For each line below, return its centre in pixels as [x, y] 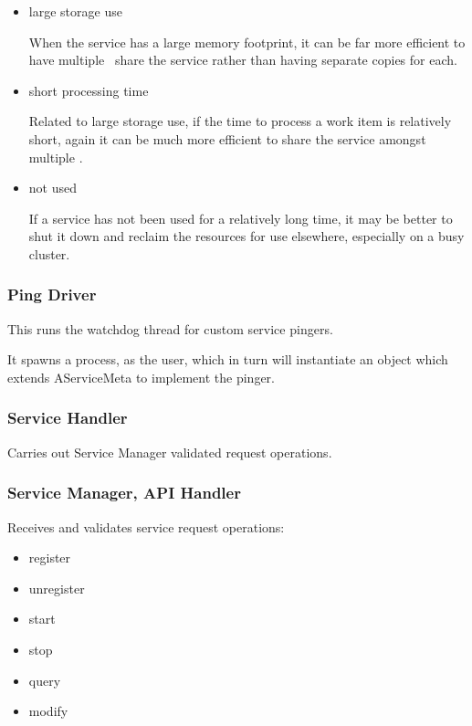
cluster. [49, 253]
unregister [57, 588]
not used [52, 188]
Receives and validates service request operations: [146, 526]
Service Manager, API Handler [124, 493]
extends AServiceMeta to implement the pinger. [141, 377]
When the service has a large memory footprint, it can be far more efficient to [247, 42]
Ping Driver [52, 295]
